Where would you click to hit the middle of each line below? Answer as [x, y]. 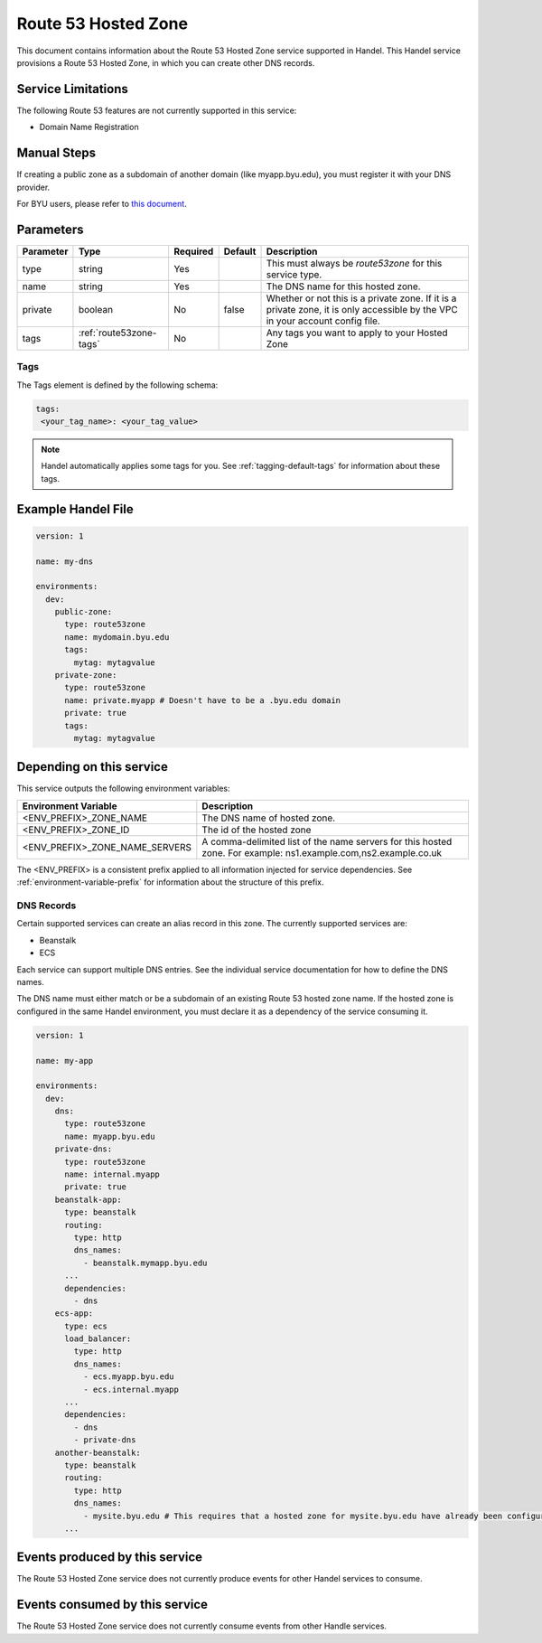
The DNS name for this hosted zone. [343, 286]
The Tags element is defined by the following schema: [117, 385]
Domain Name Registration [89, 127]
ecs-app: [74, 1314]
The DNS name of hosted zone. [269, 818]
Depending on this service [93, 767]
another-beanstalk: [98, 1452]
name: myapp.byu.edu [110, 1136]
